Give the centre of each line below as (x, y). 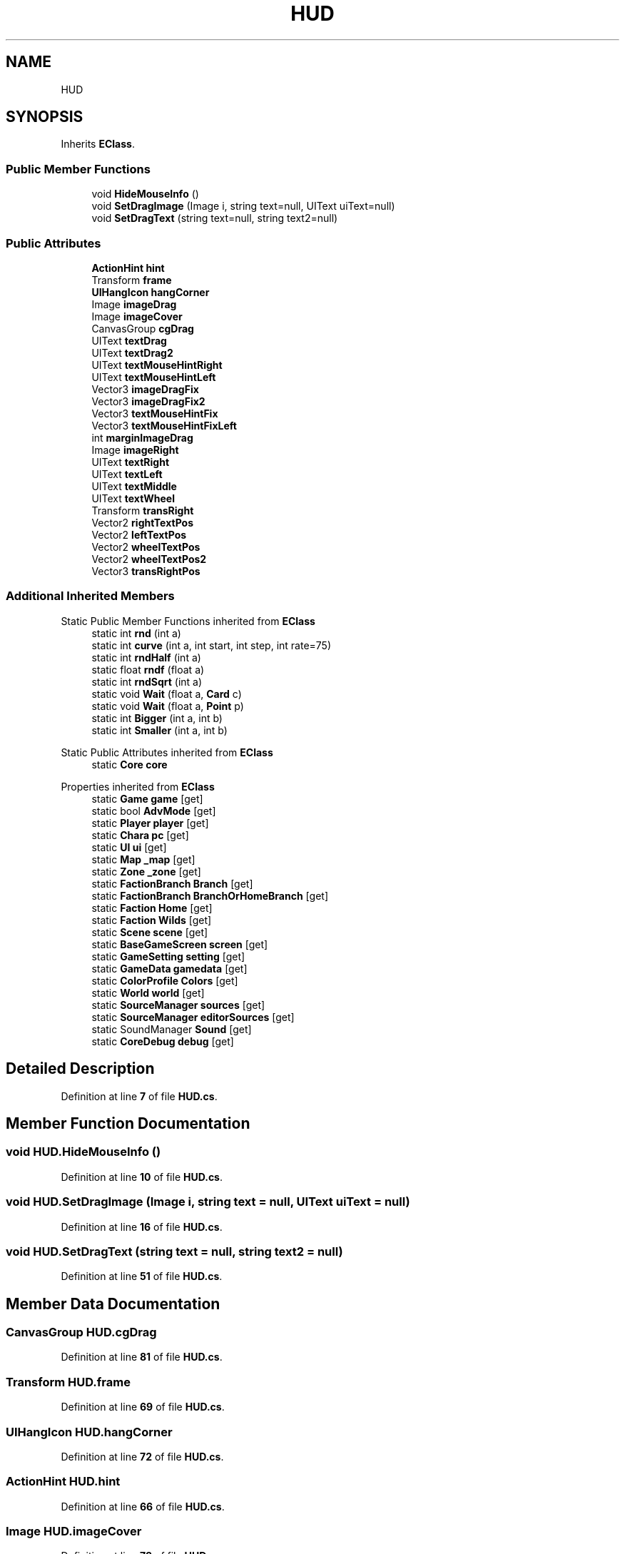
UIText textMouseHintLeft (154, 377)
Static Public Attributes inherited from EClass (167, 752)
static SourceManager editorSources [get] (193, 1017)
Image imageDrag (134, 304)
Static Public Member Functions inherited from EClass (188, 621)
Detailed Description (80, 1069)
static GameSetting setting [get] (168, 956)
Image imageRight (135, 450)
